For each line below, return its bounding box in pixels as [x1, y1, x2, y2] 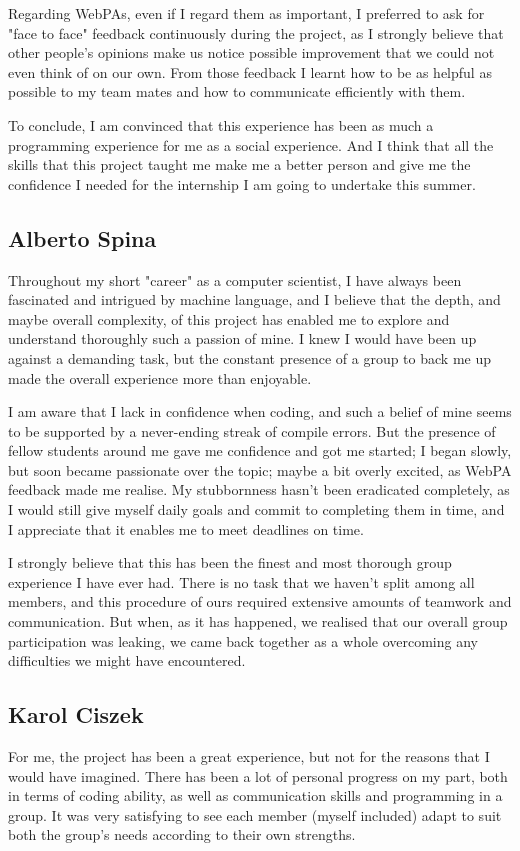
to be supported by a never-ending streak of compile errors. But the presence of [8, 420, 496, 441]
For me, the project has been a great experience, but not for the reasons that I [8, 746, 490, 767]
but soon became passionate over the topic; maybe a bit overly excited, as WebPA [8, 459, 512, 480]
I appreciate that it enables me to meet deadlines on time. [8, 518, 364, 539]
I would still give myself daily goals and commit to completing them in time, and [8, 499, 505, 520]
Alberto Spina [8, 222, 157, 253]
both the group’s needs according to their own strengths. [8, 824, 356, 845]
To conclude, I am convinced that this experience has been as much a [8, 114, 434, 135]
